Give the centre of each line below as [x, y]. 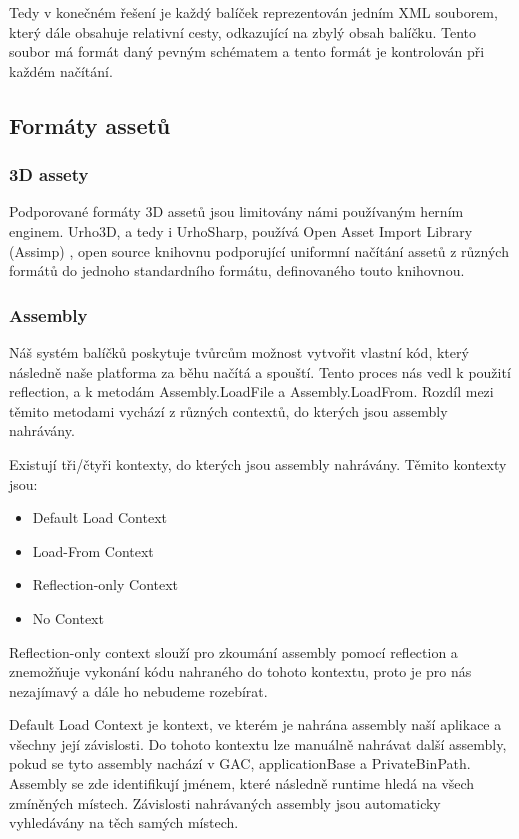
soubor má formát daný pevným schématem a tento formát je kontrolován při [247, 51]
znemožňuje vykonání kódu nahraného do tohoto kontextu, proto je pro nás [240, 671]
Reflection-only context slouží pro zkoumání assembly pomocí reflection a [233, 651]
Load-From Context [93, 550]
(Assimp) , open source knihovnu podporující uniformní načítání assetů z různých [259, 250]
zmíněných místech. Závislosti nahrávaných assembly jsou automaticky [225, 802]
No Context [68, 617]
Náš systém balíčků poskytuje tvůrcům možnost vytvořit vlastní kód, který [239, 351]
